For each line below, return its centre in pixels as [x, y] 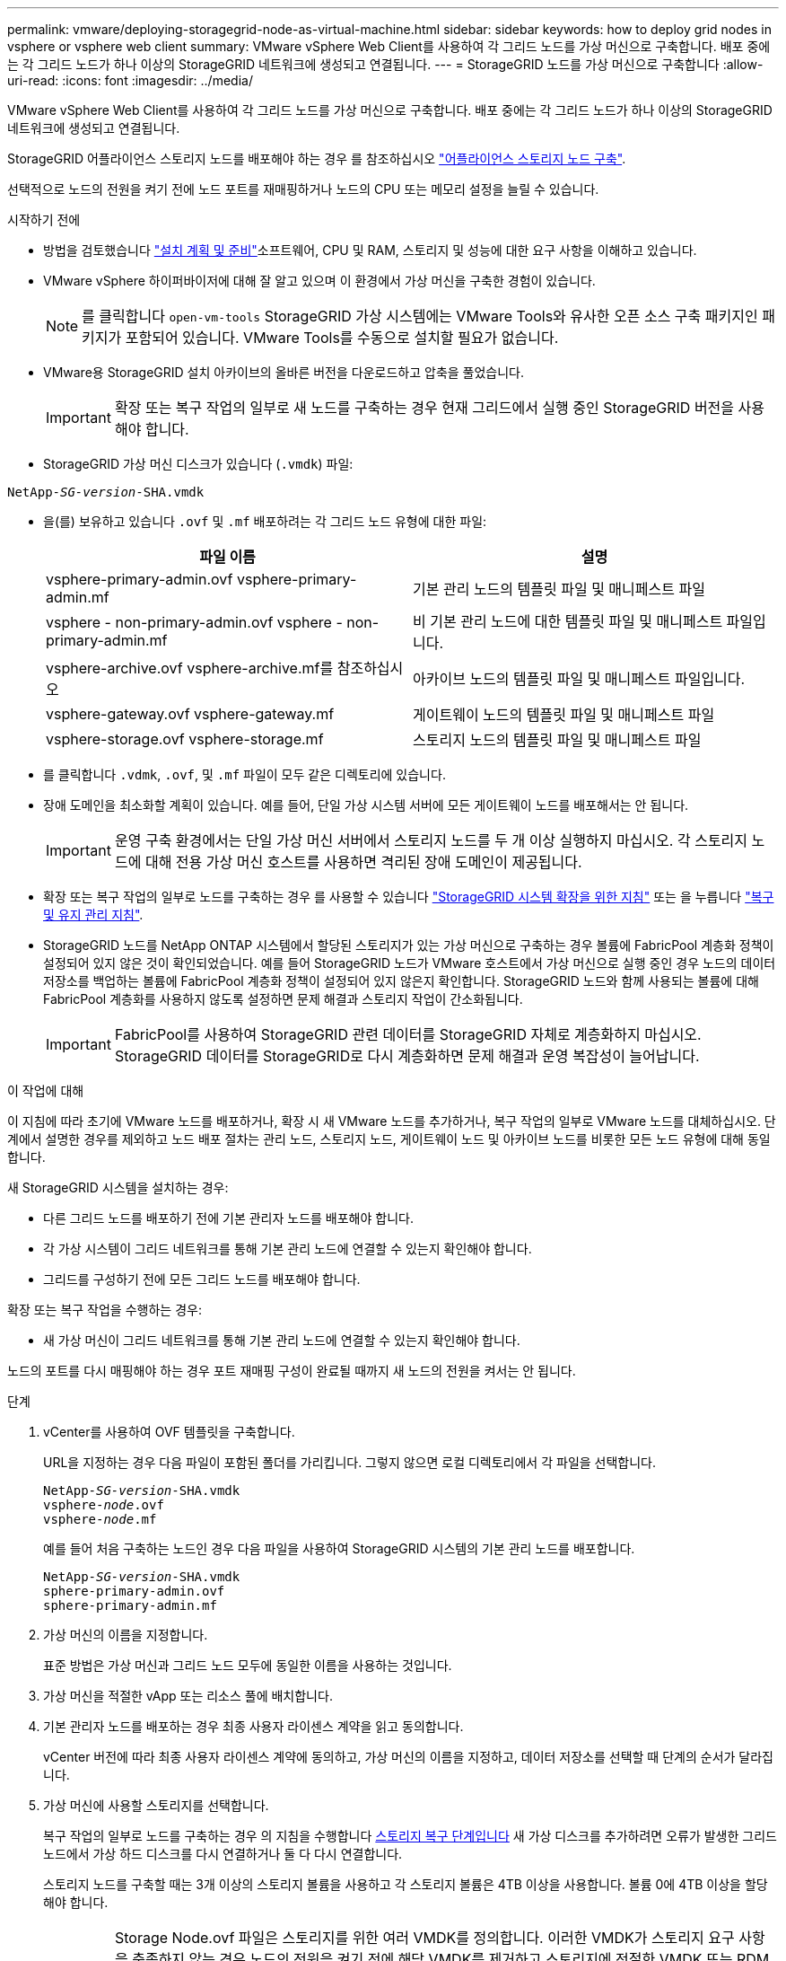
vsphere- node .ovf [104, 1505]
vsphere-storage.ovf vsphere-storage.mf [185, 739]
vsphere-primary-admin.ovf [140, 579]
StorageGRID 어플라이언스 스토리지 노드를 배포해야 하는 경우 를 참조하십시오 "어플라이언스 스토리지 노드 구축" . [317, 158]
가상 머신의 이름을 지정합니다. [126, 1635]
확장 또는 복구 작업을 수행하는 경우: [105, 1310]
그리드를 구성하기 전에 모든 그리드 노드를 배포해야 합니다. [202, 1279]
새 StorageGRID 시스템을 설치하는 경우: [118, 1187]
